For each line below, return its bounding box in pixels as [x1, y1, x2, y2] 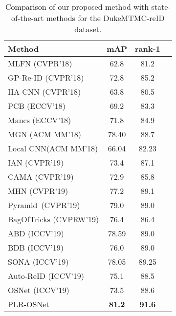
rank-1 [134, 43, 160, 54]
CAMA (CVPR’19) [8, 171, 74, 182]
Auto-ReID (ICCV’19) [8, 270, 84, 281]
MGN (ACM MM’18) [8, 128, 81, 140]
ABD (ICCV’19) [8, 228, 64, 239]
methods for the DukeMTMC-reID [46, 12, 165, 23]
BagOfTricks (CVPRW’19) [8, 213, 99, 225]
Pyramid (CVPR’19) [8, 199, 80, 211]
